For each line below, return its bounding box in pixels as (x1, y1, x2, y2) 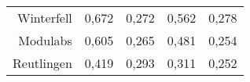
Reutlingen (13, 54, 72, 72)
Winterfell (17, 9, 72, 27)
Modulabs (18, 31, 72, 49)
